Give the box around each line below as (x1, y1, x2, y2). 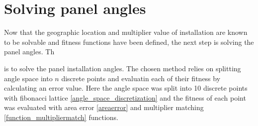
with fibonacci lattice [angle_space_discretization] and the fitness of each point (4, 92, 246, 103)
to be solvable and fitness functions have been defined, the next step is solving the (4, 36, 254, 47)
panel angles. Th (4, 46, 55, 57)
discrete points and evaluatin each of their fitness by (61, 73, 221, 83)
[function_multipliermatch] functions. (4, 112, 119, 122)
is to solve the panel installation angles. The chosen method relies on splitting (4, 63, 241, 73)
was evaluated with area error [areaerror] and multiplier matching (4, 102, 204, 113)
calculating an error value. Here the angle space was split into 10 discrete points (4, 83, 248, 93)
